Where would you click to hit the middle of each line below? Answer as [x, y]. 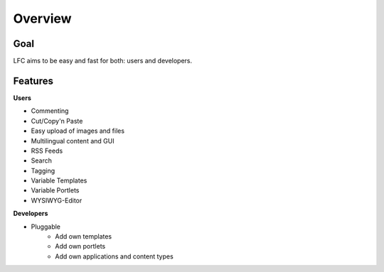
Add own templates [84, 236]
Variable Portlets [55, 190]
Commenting [50, 111]
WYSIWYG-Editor [57, 200]
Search [42, 161]
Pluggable [46, 227]
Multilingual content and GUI [73, 141]
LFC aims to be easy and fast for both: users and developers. [103, 61]
